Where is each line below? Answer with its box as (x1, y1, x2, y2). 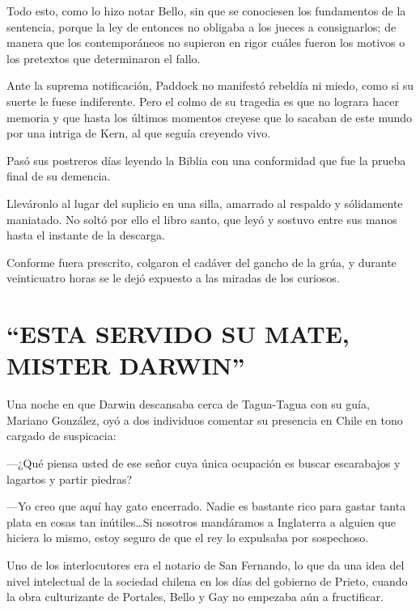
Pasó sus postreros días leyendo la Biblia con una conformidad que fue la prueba (6, 151, 406, 168)
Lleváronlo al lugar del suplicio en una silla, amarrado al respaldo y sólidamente (6, 194, 403, 211)
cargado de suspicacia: (6, 427, 117, 444)
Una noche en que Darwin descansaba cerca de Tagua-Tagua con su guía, (6, 396, 370, 413)
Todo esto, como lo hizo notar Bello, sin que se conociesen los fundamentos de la (6, 2, 406, 19)
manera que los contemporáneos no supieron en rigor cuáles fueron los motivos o (6, 34, 405, 51)
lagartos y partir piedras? (6, 470, 133, 487)
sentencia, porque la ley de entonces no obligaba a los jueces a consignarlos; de (6, 18, 397, 35)
